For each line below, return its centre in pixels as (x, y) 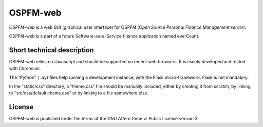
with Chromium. (25, 69)
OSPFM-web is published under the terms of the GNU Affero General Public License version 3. (104, 119)
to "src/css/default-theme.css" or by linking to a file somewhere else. (79, 93)
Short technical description (51, 50)
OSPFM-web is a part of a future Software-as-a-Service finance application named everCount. (104, 36)
